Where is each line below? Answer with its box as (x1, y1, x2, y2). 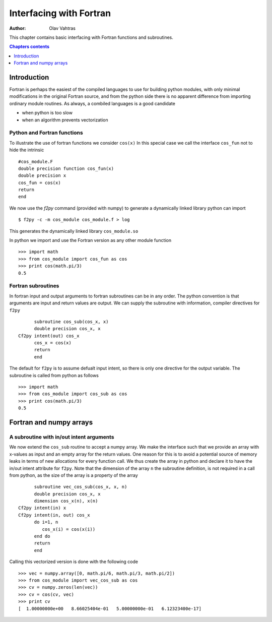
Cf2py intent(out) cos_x (18, 333, 80, 339)
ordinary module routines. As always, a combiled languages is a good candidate (9, 100, 176, 106)
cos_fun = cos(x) (18, 179, 61, 185)
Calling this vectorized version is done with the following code (9, 558, 139, 565)
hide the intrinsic (9, 147, 44, 153)
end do (34, 533, 50, 539)
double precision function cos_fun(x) (18, 165, 114, 171)
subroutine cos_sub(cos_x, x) (34, 319, 109, 325)
